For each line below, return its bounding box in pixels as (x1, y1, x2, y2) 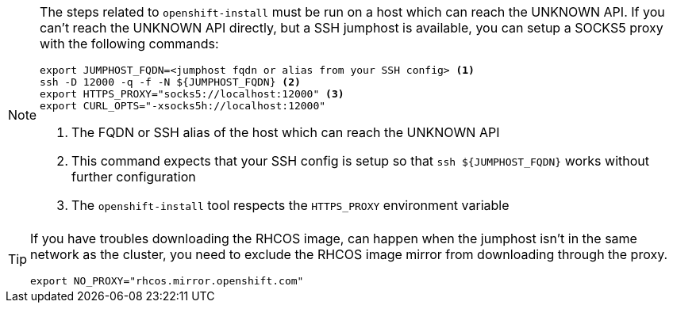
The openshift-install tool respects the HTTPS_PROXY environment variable (71, 197, 510, 213)
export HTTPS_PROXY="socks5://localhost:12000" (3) (40, 88, 344, 100)
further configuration (71, 169, 196, 185)
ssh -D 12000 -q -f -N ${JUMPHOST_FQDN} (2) (40, 76, 301, 88)
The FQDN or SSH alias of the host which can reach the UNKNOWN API (71, 124, 500, 140)
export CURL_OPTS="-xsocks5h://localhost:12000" (40, 100, 326, 112)
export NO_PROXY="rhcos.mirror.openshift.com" (30, 275, 304, 287)
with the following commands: (40, 36, 219, 51)
